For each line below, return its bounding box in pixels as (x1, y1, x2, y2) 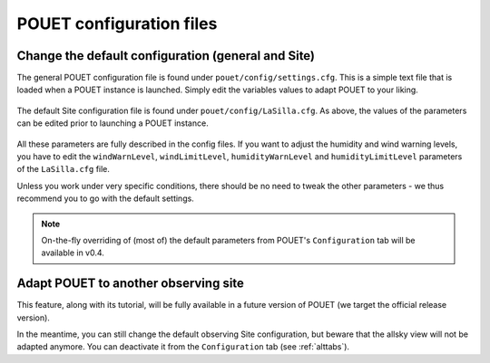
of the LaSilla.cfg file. (16, 164, 111, 175)
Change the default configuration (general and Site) (16, 48, 316, 63)
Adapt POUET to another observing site (16, 276, 245, 291)
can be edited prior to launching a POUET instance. (16, 118, 209, 129)
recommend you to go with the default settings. (16, 193, 194, 204)
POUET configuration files (16, 14, 218, 33)
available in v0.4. (41, 247, 104, 258)
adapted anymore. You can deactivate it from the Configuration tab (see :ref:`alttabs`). (16, 341, 349, 352)
